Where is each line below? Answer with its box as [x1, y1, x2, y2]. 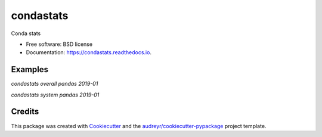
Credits [11, 107, 39, 117]
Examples [11, 64, 49, 74]
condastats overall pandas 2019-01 [11, 80, 98, 88]
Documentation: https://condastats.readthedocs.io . [26, 49, 152, 56]
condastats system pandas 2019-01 [11, 91, 100, 98]
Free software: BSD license [26, 41, 92, 48]
